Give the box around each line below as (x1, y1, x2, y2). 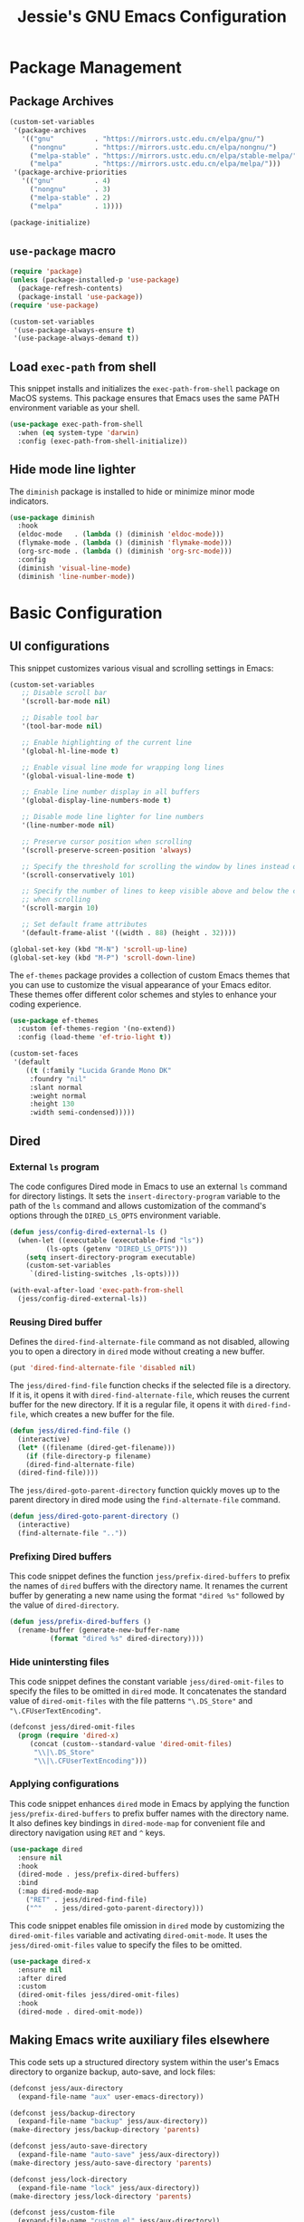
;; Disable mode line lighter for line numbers (21, 813, 204, 822)
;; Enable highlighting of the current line (21, 738, 193, 747)
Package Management (9, 57, 183, 78)
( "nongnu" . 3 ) (29, 185, 111, 194)
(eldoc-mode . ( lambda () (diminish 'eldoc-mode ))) (17, 530, 224, 539)
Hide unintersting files (9, 1656, 110, 1668)
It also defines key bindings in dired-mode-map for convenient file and (9, 1817, 265, 1828)
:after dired (17, 1974, 67, 1983)
